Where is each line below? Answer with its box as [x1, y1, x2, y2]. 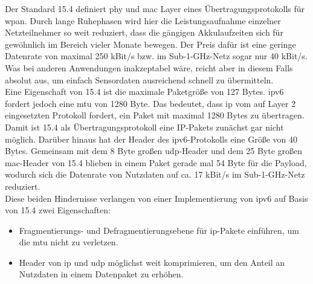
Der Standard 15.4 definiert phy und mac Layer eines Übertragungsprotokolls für [5, 2, 305, 15]
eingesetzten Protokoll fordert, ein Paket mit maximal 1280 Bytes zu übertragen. [5, 109, 305, 121]
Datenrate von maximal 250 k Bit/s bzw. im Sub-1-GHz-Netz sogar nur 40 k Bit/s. [5, 50, 308, 62]
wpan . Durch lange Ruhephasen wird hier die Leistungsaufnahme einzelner [5, 14, 281, 27]
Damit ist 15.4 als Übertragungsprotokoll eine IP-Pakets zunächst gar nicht [5, 120, 284, 133]
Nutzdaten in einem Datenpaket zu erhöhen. [19, 268, 184, 280]
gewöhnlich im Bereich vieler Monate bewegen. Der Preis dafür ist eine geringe [5, 37, 296, 50]
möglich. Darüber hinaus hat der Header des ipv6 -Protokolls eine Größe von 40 [5, 132, 297, 145]
